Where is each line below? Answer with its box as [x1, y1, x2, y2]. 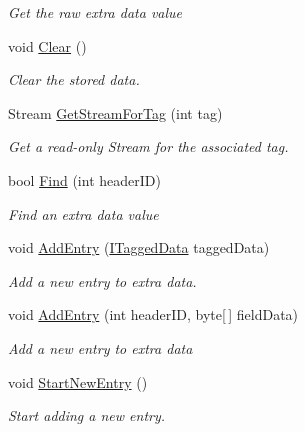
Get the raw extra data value [8, 2, 183, 22]
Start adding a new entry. [8, 405, 166, 426]
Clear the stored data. [8, 69, 140, 90]
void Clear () [8, 35, 87, 56]
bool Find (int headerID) [8, 169, 161, 190]
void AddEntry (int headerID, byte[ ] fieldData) [8, 304, 299, 325]
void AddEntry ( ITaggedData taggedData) [8, 237, 270, 258]
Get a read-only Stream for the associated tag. [8, 136, 289, 157]
